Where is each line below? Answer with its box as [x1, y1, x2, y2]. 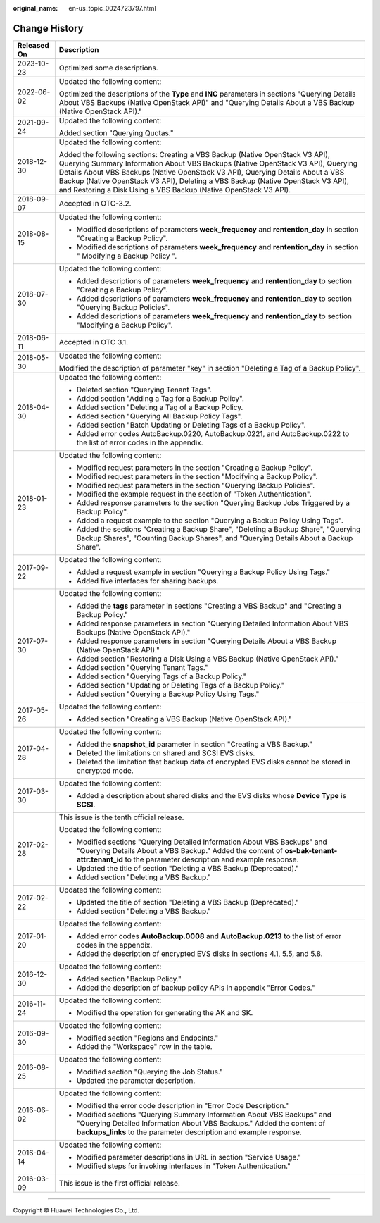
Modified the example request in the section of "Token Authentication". [76, 489, 312, 499]
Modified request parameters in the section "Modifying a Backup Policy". [76, 471, 318, 481]
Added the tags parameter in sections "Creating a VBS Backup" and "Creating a [76, 601, 342, 611]
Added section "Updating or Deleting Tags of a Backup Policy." [76, 680, 285, 690]
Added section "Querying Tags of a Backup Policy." [76, 671, 247, 681]
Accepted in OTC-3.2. [58, 198, 132, 208]
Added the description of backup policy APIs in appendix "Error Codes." [76, 983, 315, 993]
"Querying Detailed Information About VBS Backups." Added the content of [76, 1118, 326, 1128]
